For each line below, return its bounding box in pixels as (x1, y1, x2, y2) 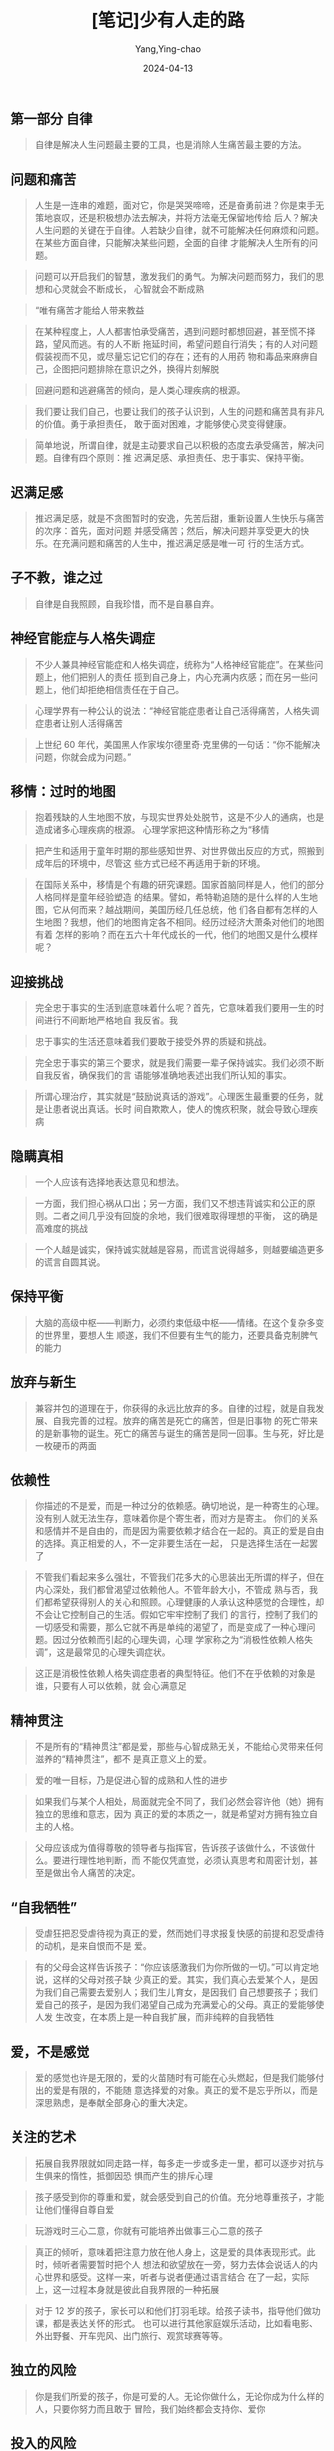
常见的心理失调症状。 (82, 1646, 171, 1658)
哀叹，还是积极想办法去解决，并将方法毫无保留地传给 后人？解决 (52, 212, 318, 224)
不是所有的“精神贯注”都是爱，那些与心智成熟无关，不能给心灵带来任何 (34, 1741, 324, 1753)
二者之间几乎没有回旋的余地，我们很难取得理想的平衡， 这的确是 (52, 1210, 318, 1222)
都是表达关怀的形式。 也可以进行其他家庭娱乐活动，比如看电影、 (52, 2317, 318, 2329)
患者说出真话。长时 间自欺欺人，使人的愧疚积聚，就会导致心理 (52, 1103, 310, 1115)
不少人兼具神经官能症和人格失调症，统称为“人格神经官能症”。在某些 (34, 658, 315, 670)
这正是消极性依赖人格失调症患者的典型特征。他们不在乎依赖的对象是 (34, 1667, 316, 1680)
